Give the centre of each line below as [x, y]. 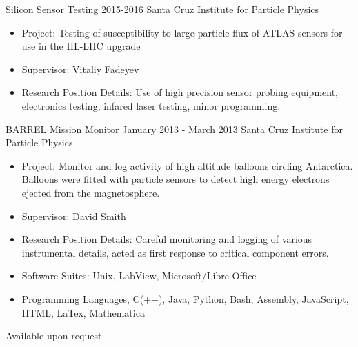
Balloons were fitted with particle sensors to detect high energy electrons [176, 179]
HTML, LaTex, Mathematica [83, 312]
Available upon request [54, 336]
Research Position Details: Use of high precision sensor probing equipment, [180, 92]
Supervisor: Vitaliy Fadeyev [80, 69]
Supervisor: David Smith [74, 216]
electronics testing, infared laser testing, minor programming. [151, 105]
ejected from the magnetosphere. [91, 192]
